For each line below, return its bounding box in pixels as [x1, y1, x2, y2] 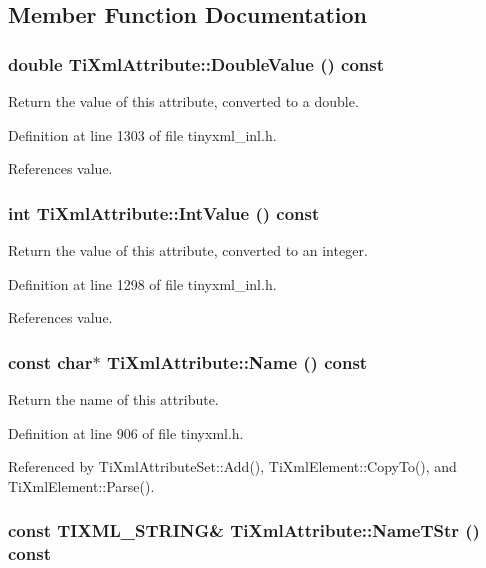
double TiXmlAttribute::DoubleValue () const [8, 51, 385, 76]
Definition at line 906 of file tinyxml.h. [8, 422, 244, 443]
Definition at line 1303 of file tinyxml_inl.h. [8, 124, 277, 145]
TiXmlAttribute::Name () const [106, 349, 368, 374]
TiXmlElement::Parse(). [8, 475, 155, 496]
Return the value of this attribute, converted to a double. [8, 91, 359, 111]
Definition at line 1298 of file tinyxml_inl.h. [8, 273, 277, 294]
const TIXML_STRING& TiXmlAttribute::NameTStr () [8, 518, 480, 543]
